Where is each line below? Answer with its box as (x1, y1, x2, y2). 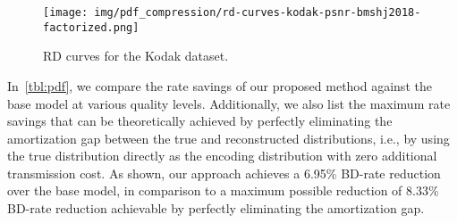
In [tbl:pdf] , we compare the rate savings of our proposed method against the (7, 76, 432, 95)
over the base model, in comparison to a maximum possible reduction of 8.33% (7, 181, 439, 200)
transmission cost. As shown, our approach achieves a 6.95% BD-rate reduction (7, 163, 441, 182)
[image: (43, 6, 89, 19)
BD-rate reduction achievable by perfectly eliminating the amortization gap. (7, 199, 425, 218)
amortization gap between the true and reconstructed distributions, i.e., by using (7, 128, 450, 147)
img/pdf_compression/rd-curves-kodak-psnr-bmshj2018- (94, 6, 421, 19)
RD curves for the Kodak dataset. (43, 46, 229, 65)
